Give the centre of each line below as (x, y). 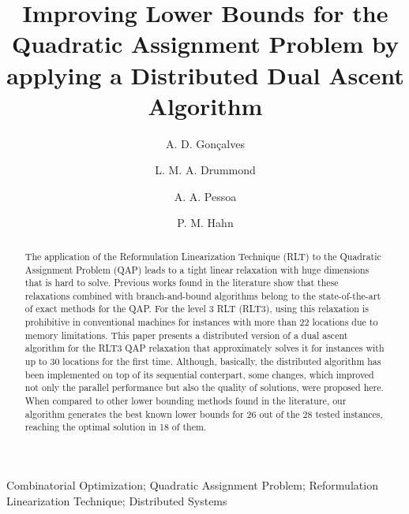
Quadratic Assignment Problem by (205, 44)
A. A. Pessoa (205, 196)
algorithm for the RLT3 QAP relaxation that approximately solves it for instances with (204, 348)
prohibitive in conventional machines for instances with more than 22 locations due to (201, 322)
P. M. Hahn (205, 223)
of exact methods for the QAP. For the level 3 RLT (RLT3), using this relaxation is (197, 309)
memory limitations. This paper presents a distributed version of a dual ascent (186, 335)
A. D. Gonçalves (205, 143)
